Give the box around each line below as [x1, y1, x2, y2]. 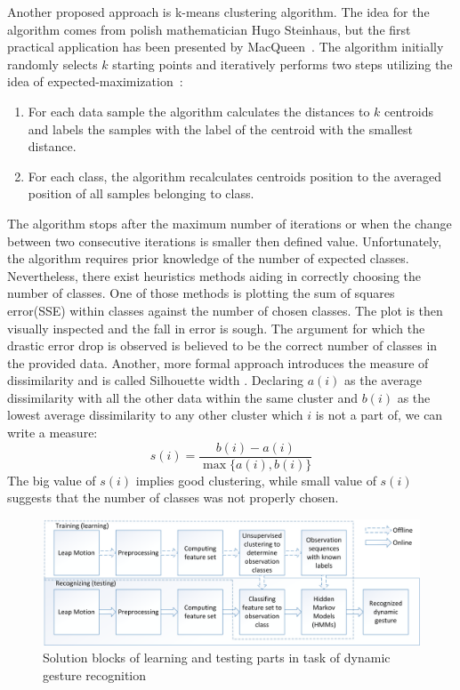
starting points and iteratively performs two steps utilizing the [112, 54, 453, 73]
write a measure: [7, 423, 98, 442]
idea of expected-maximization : [7, 72, 183, 91]
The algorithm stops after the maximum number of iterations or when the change [7, 213, 452, 232]
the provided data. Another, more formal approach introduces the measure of [7, 353, 429, 372]
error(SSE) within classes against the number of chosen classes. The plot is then [7, 301, 443, 319]
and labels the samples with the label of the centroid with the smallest [28, 119, 413, 138]
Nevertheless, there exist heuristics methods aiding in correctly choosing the [7, 266, 422, 285]
